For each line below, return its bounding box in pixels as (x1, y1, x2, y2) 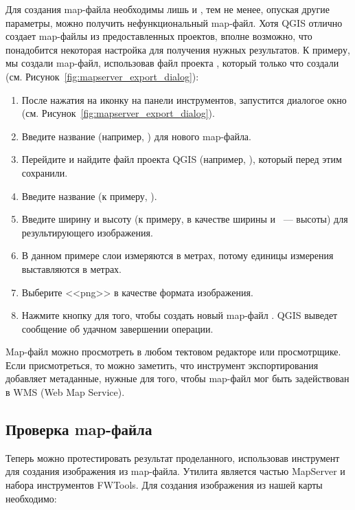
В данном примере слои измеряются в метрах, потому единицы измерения (21, 248, 334, 263)
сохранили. (21, 165, 68, 179)
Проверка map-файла (5, 419, 152, 440)
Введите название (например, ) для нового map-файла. (21, 129, 251, 143)
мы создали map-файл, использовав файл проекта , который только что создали (5, 56, 339, 70)
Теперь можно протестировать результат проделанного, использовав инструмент (5, 450, 340, 465)
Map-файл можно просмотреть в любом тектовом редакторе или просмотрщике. (5, 344, 341, 359)
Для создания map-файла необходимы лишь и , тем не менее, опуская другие (5, 2, 330, 16)
